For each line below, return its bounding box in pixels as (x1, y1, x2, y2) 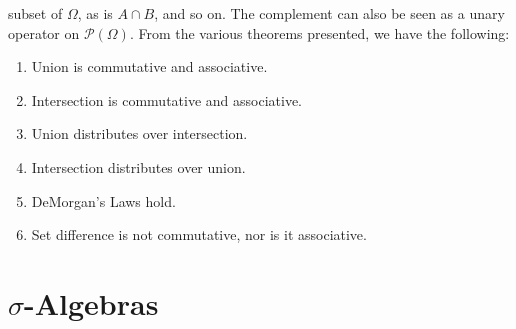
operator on (8, 22, 80, 43)
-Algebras (24, 282, 159, 323)
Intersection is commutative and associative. (31, 89, 302, 110)
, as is (77, 3, 113, 23)
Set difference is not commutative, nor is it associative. (31, 224, 367, 245)
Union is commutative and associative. (31, 56, 268, 77)
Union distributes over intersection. (31, 123, 248, 144)
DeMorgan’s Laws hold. (31, 190, 176, 211)
